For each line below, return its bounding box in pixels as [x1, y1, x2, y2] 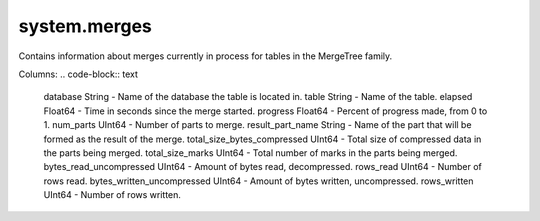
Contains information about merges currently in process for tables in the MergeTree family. [18, 50, 393, 62]
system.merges [18, 15, 152, 37]
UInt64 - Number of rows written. [43, 189, 182, 201]
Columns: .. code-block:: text [18, 68, 139, 80]
